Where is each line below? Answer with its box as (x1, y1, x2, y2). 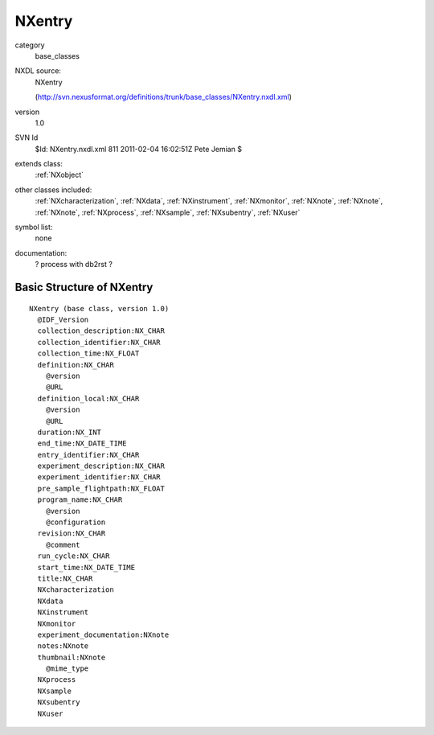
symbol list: (14, 222, 53, 232)
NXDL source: (14, 66, 62, 76)
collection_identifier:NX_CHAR (37, 338, 161, 347)
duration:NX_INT (37, 427, 102, 437)
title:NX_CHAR (37, 573, 93, 583)
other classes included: (14, 185, 92, 195)
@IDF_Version (37, 314, 89, 324)
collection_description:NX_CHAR (37, 326, 165, 335)
